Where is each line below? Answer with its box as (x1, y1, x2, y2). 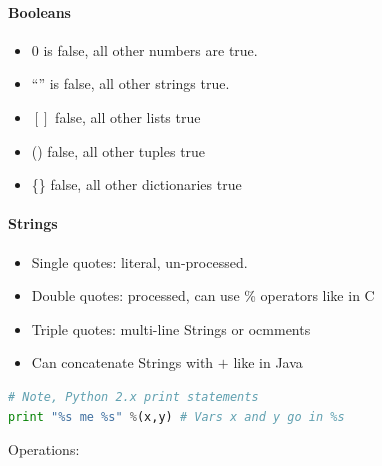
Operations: (8, 439, 80, 460)
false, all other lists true (55, 106, 201, 127)
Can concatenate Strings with (31, 352, 214, 373)
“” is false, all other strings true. (31, 73, 230, 94)
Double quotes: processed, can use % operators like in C (31, 285, 375, 306)
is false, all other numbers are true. (43, 39, 258, 60)
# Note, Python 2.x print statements (8, 389, 259, 404)
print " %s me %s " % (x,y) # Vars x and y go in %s (8, 409, 345, 424)
